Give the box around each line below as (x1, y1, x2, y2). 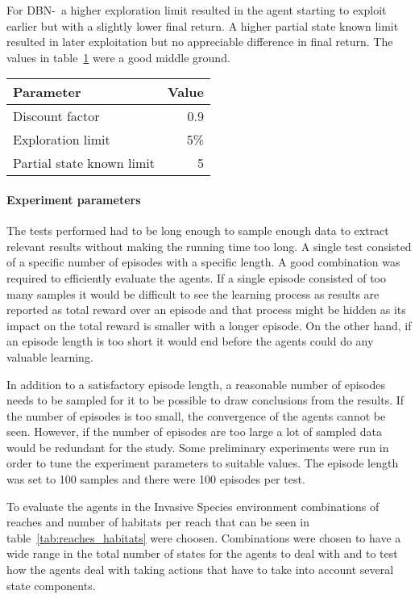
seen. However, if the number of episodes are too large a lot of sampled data (6, 423, 382, 440)
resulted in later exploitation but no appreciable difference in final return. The (6, 33, 393, 50)
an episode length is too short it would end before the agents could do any (6, 333, 374, 350)
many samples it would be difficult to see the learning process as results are (6, 285, 380, 302)
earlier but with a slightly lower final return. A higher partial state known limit (6, 17, 399, 34)
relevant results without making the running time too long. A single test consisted (6, 237, 412, 254)
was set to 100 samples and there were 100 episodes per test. (6, 471, 305, 488)
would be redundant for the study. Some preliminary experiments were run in (6, 438, 389, 455)
